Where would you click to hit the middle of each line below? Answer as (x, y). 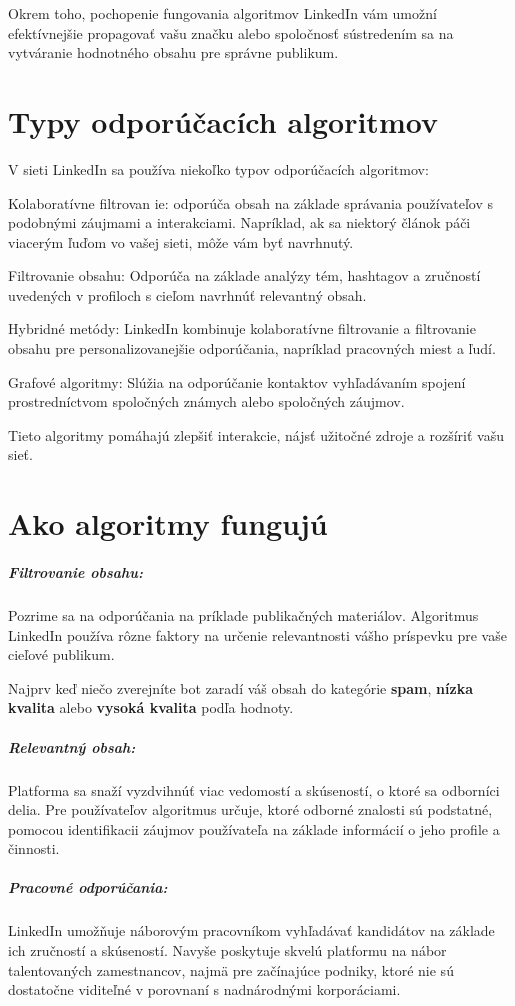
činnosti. (34, 848)
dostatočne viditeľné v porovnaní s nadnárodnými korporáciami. (204, 989)
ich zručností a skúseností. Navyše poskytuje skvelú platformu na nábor (227, 950)
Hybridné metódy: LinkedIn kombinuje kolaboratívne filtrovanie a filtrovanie (242, 328)
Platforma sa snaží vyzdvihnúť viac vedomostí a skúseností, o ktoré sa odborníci (254, 789)
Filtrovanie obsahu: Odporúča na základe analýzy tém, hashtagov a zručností (244, 275)
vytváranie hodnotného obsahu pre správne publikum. (173, 52)
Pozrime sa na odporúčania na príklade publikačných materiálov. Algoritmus (243, 614)
